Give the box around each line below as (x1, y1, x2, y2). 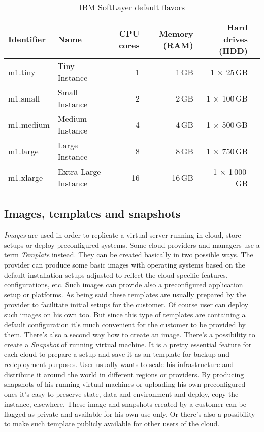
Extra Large (57, 165, 101, 177)
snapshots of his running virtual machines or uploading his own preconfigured (4, 379, 246, 389)
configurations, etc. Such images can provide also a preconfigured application (4, 279, 243, 290)
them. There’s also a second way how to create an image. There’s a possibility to (4, 329, 255, 340)
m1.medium (8, 118, 50, 130)
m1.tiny (8, 65, 36, 78)
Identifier (8, 33, 46, 45)
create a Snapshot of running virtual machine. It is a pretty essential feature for (4, 339, 252, 349)
